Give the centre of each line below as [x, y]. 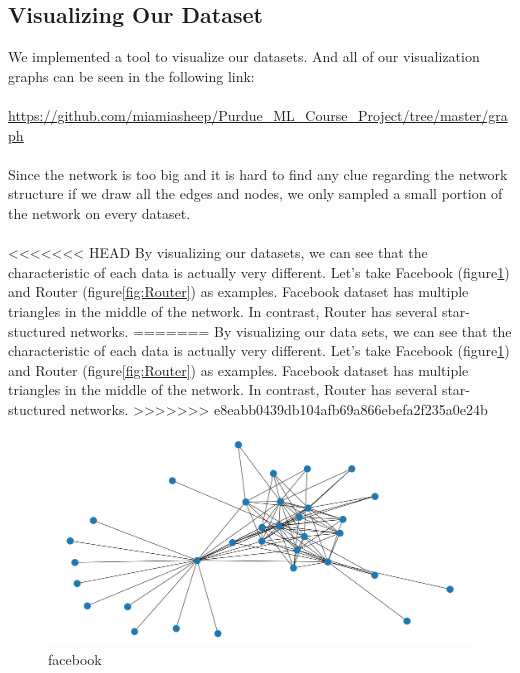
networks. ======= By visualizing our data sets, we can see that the [291, 330]
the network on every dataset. [99, 212]
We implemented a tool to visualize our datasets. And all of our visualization [244, 56]
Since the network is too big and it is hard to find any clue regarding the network [258, 173]
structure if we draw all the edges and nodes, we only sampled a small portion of [255, 193]
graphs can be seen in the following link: [131, 75]
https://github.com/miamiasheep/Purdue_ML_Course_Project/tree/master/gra [258, 114]
